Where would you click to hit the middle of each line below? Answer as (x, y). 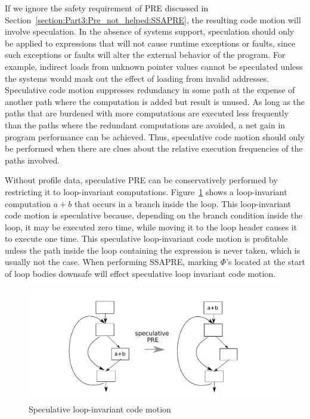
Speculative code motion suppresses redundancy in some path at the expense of (150, 90)
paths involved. (32, 160)
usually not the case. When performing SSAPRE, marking (111, 262)
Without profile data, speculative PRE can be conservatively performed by (141, 180)
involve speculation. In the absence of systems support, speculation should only (150, 31)
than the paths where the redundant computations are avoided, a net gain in (145, 124)
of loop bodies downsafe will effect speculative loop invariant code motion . (140, 274)
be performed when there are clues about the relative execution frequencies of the (154, 148)
